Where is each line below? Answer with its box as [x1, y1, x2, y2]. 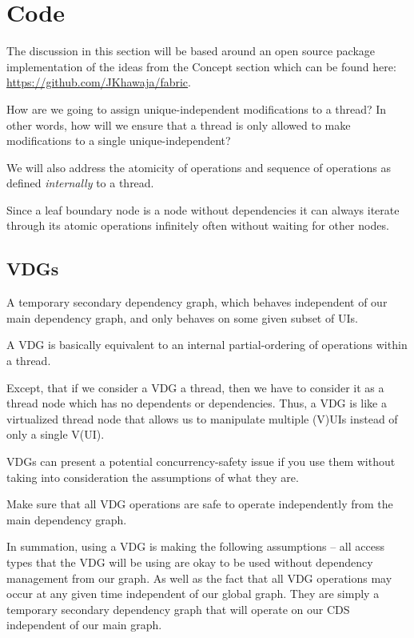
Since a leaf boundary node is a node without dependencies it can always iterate [6, 201, 400, 218]
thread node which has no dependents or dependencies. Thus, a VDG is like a [6, 395, 387, 411]
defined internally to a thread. [6, 175, 154, 191]
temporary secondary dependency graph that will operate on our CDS [6, 600, 350, 617]
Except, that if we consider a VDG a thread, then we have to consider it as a [6, 379, 384, 395]
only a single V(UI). [6, 426, 105, 443]
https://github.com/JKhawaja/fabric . [6, 74, 191, 90]
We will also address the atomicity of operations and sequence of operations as [6, 158, 391, 175]
